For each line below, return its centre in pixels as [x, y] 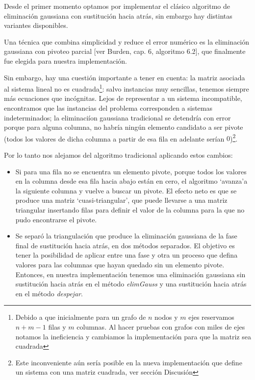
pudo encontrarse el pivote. [56, 219]
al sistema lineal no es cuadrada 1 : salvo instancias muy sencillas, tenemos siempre [127, 88]
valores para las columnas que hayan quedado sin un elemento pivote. [120, 264]
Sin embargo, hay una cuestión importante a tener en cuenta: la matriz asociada [125, 77]
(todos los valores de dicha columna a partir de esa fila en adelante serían [114, 138]
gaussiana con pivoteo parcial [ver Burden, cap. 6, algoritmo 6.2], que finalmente [125, 51]
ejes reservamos [211, 317]
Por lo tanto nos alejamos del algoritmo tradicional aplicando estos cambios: [118, 155]
